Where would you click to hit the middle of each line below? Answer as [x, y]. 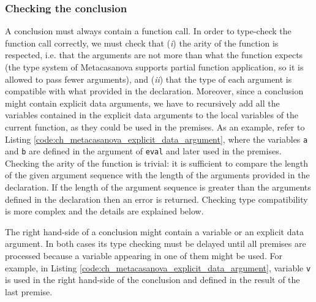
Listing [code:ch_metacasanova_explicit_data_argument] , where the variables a [156, 139]
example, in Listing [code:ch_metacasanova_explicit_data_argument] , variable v [158, 267]
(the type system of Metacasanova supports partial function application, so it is [154, 67]
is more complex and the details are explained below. [104, 211]
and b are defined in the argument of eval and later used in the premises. [143, 151]
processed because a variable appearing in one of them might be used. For [144, 256]
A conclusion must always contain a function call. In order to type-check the [148, 31]
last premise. [29, 291]
